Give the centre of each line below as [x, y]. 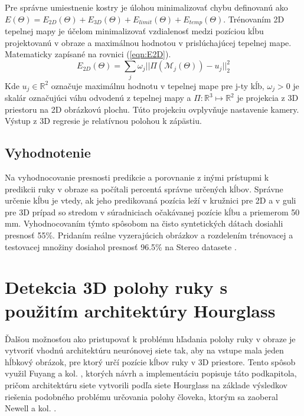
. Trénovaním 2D [254, 19]
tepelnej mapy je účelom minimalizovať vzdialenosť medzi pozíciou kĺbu [134, 31]
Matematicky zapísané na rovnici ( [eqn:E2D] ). [88, 54]
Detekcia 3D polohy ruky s [116, 287]
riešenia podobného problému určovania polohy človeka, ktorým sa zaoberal [141, 396]
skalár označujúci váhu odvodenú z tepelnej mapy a [98, 98]
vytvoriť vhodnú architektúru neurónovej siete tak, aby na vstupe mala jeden [144, 350]
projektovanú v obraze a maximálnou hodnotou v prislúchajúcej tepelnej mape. [148, 42]
